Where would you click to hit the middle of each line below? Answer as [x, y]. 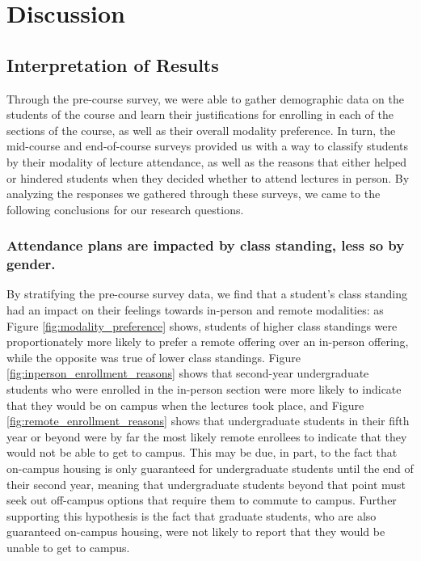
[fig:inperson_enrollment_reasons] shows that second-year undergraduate [188, 373]
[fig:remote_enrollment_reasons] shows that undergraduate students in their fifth [208, 421]
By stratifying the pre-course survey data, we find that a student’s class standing [207, 294]
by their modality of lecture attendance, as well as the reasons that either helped [207, 161]
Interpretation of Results [113, 64]
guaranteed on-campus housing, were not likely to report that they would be [196, 531]
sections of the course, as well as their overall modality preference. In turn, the [201, 130]
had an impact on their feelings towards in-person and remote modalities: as [195, 310]
